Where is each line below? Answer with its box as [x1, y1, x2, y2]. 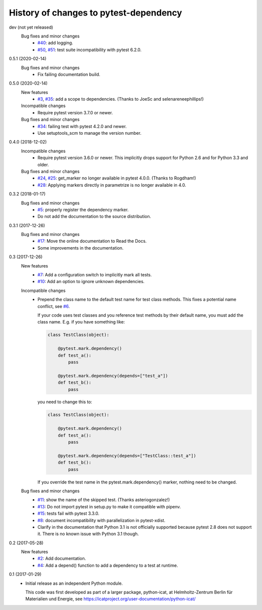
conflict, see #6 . [37, 303, 70, 309]
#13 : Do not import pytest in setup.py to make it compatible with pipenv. [37, 503, 181, 509]
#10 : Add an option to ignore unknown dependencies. [37, 279, 145, 285]
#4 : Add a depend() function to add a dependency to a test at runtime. [37, 562, 178, 568]
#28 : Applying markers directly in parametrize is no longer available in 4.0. [37, 182, 186, 188]
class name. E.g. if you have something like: [37, 319, 125, 325]
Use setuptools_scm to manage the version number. [37, 130, 142, 136]
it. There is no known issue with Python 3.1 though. [37, 531, 139, 537]
